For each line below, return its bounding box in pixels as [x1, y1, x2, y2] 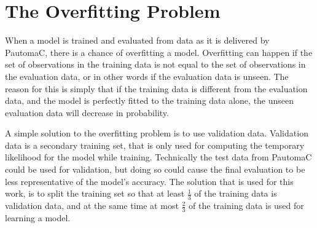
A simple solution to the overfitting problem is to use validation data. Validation [5, 127, 308, 140]
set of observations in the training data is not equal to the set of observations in [5, 58, 306, 71]
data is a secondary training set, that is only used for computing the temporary [5, 138, 305, 151]
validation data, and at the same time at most [5, 199, 179, 212]
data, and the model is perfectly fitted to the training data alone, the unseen [5, 94, 294, 107]
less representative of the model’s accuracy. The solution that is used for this [5, 175, 294, 187]
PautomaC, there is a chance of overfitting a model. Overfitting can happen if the [5, 45, 313, 58]
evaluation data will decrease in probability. [5, 106, 169, 119]
